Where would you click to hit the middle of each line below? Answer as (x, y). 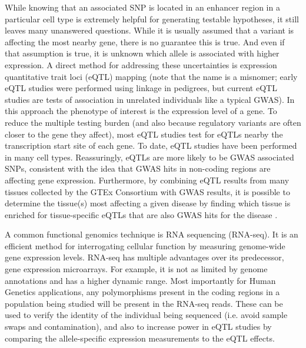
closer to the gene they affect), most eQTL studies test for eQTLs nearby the (144, 134)
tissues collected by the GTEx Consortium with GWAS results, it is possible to (147, 191)
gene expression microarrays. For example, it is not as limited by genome (136, 269)
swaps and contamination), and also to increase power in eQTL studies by (138, 327)
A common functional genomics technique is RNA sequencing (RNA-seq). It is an (152, 234)
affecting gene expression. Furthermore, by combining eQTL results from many (147, 180)
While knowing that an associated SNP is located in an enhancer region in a (142, 7)
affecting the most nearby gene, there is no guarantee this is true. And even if (145, 41)
